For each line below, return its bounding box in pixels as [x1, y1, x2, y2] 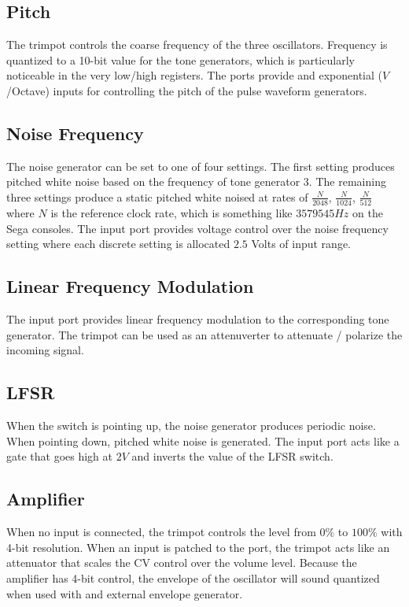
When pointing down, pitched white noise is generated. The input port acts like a [6, 432, 400, 449]
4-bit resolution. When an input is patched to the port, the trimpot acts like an [6, 539, 390, 555]
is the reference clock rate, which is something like [50, 205, 293, 221]
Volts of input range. [251, 235, 351, 252]
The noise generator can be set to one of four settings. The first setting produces [6, 157, 395, 174]
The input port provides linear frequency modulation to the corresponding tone [6, 311, 389, 328]
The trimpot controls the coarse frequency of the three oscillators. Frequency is [6, 36, 388, 53]
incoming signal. [6, 342, 84, 358]
